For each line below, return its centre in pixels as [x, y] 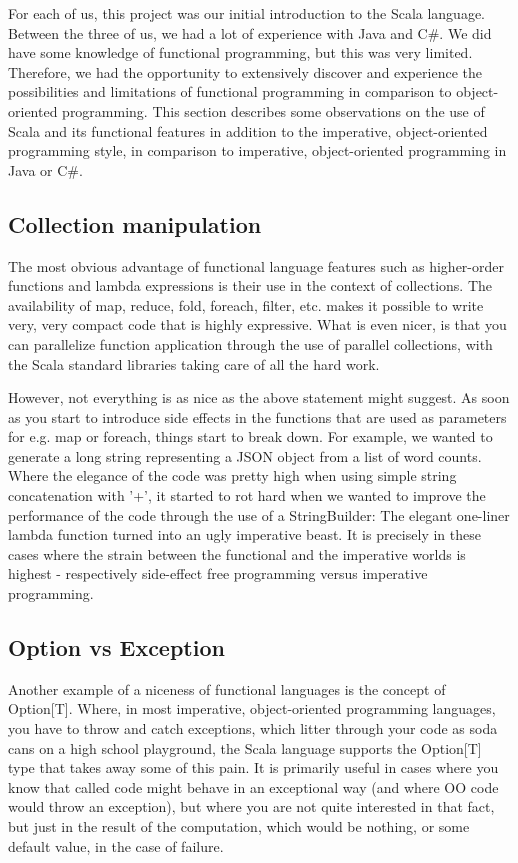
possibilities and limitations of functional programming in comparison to [230, 91]
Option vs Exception [116, 647]
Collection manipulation [135, 223]
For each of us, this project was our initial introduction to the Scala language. [247, 13]
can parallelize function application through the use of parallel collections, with [250, 343]
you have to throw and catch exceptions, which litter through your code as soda [253, 728]
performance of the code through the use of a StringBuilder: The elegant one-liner [259, 514]
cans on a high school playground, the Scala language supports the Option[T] [245, 747]
